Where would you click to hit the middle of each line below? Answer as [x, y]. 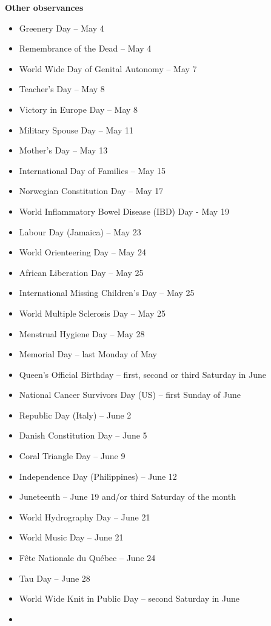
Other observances [44, 7]
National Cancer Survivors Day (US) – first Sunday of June [130, 395]
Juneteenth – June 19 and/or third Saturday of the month [127, 496]
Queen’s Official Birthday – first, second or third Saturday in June [143, 374]
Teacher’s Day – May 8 [62, 89]
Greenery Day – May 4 [62, 28]
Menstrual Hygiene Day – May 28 [82, 333]
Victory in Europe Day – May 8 [79, 109]
